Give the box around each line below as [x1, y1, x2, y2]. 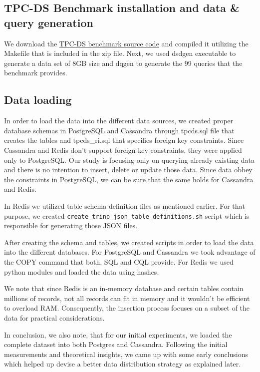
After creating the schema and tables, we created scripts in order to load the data [4, 237, 254, 247]
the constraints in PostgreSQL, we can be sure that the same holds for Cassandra [4, 174, 254, 184]
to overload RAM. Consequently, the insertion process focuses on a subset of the [4, 303, 250, 313]
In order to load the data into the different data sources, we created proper [4, 115, 234, 126]
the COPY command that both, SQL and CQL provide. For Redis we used [4, 256, 234, 267]
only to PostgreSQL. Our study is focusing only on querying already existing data [4, 154, 255, 165]
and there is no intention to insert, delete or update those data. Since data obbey [4, 164, 253, 175]
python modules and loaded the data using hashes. [4, 266, 159, 277]
